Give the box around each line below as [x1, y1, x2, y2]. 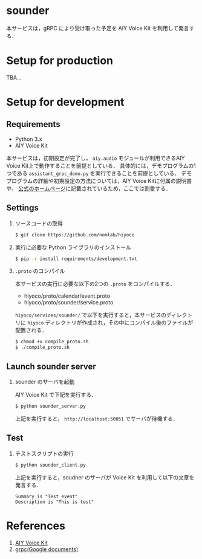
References [6, 519, 65, 532]
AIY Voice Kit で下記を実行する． [15, 391, 97, 398]
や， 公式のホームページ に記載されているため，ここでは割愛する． [6, 185, 171, 192]
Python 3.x [15, 135, 42, 143]
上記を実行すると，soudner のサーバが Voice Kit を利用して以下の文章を [15, 473, 195, 481]
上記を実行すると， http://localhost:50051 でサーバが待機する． [15, 414, 178, 422]
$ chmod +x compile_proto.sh [15, 338, 89, 345]
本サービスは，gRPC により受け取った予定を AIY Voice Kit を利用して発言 [6, 24, 189, 32]
